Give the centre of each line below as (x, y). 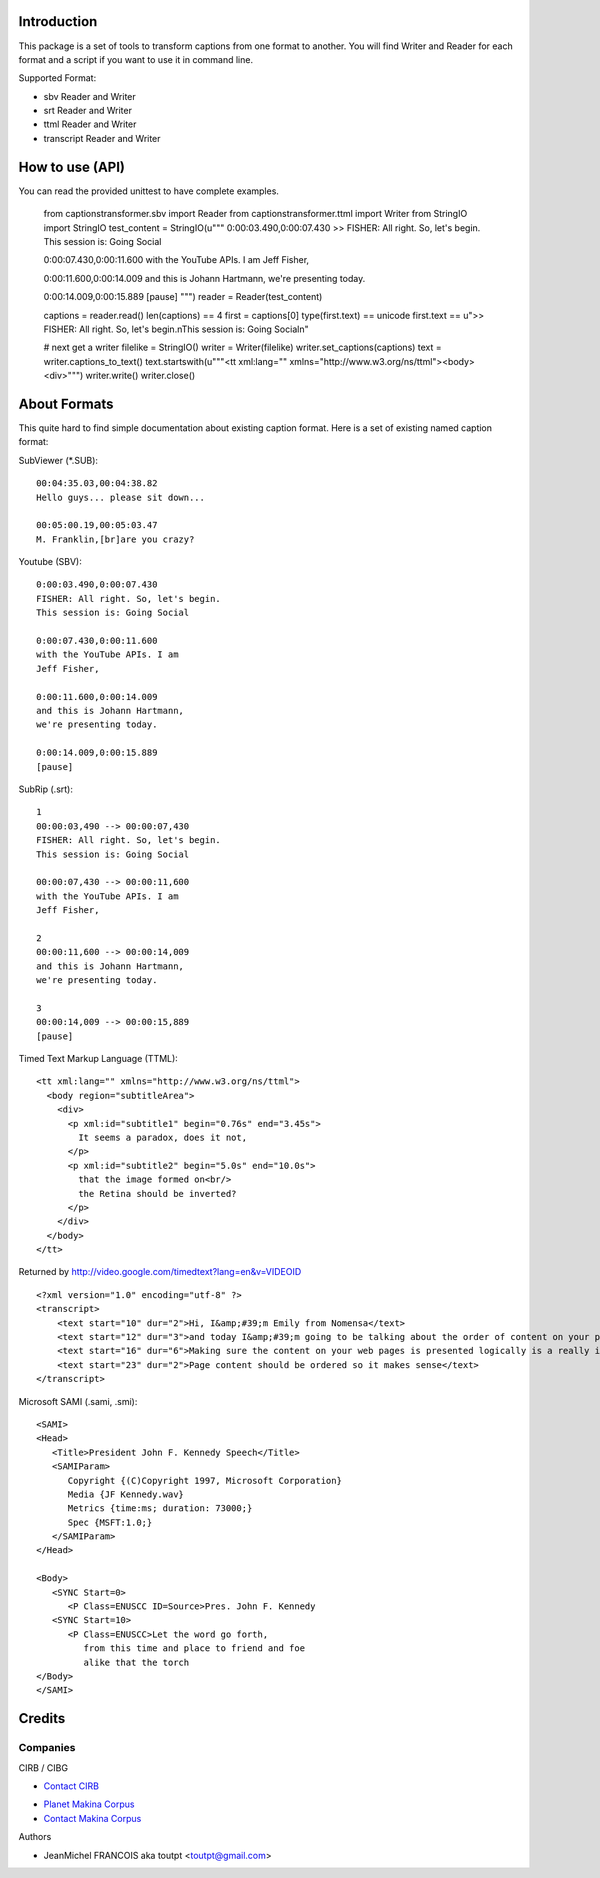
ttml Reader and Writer (90, 124)
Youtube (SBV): (50, 562)
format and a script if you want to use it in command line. (136, 59)
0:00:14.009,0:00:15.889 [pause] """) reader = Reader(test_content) (183, 297)
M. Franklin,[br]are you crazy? (115, 539)
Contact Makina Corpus (92, 1818)
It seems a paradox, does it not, (163, 1137)
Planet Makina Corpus (89, 1804)
